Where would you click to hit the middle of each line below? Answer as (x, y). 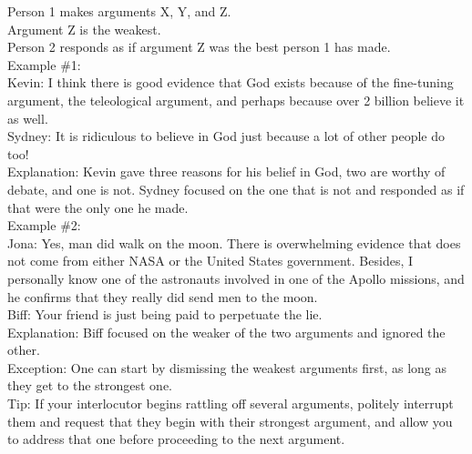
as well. (28, 118)
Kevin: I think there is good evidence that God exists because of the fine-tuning (231, 82)
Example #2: (44, 225)
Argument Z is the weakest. (84, 29)
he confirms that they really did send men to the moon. (163, 296)
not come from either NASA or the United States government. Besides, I (210, 261)
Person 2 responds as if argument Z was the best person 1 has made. (199, 47)
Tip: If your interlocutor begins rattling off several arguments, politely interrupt (231, 404)
